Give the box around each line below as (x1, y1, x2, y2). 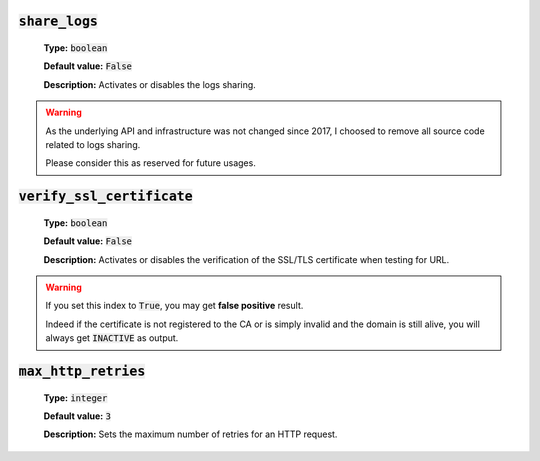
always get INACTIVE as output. (45, 332, 179, 344)
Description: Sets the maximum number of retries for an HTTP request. (43, 428, 338, 440)
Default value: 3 (43, 410, 112, 422)
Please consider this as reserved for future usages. (45, 157, 257, 169)
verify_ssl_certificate (18, 188, 194, 205)
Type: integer (43, 391, 108, 404)
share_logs (18, 13, 99, 30)
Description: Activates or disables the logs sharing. (43, 78, 257, 90)
